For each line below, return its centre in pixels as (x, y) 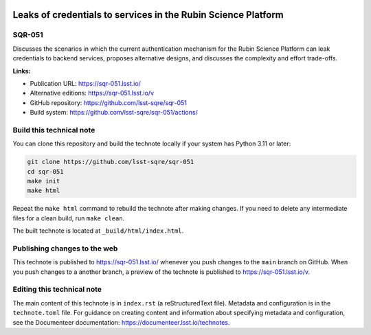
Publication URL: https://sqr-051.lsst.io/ (85, 83)
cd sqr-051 (45, 171)
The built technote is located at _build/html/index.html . (98, 231)
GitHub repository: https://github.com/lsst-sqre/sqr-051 (108, 102)
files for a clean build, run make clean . (69, 218)
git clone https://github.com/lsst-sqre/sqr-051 (111, 162)
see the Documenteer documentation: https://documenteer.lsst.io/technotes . (121, 322)
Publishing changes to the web (65, 249)
